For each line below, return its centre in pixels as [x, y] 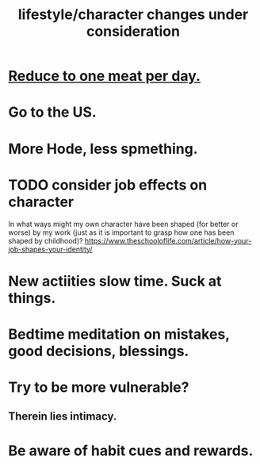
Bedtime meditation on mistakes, [119, 334]
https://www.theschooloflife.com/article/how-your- [168, 240]
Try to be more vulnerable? [99, 387]
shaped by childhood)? [46, 240]
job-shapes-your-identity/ [50, 249]
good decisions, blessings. [99, 351]
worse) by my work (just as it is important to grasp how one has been [121, 232]
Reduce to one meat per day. [104, 76]
